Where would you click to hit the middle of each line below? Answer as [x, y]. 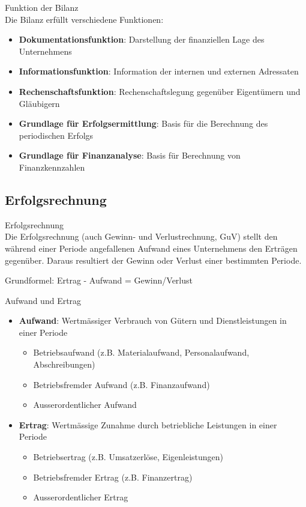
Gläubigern [39, 103]
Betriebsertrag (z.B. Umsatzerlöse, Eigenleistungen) [128, 457]
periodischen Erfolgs [56, 135]
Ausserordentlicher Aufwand [85, 405]
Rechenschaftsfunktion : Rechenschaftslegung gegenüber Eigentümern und [160, 91]
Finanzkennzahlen [52, 167]
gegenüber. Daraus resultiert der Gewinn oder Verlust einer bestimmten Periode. [153, 260]
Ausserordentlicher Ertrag [81, 497]
